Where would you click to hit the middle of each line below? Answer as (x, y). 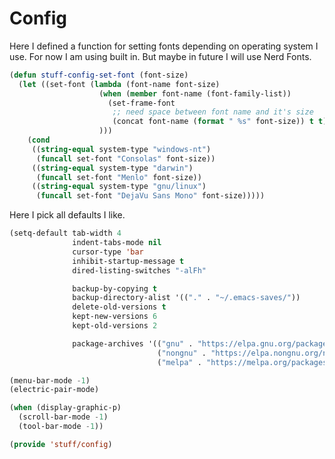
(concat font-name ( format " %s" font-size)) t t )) (222, 122)
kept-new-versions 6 (115, 317)
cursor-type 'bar (108, 252)
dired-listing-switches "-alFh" (139, 270)
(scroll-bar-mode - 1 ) (63, 417)
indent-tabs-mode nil (117, 243)
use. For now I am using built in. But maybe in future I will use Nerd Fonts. (160, 56)
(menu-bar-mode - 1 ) (50, 380)
